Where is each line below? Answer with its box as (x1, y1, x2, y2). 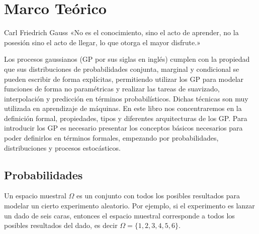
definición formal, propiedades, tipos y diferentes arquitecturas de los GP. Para (4, 112, 247, 123)
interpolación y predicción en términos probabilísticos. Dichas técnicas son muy (4, 93, 248, 103)
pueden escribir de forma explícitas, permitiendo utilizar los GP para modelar (4, 73, 244, 84)
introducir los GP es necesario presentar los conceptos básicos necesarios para (4, 123, 243, 133)
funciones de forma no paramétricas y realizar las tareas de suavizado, (4, 83, 220, 94)
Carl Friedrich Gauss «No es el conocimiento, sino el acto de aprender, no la (4, 27, 239, 38)
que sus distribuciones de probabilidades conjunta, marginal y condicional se (4, 63, 239, 74)
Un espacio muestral (4, 190, 66, 201)
